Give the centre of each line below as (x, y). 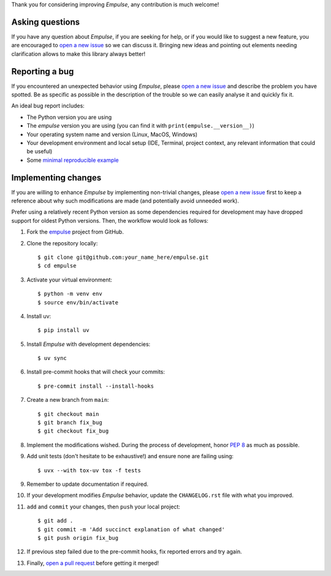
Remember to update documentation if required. (87, 484)
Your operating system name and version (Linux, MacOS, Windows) (112, 134)
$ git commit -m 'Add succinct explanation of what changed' (131, 529)
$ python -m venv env (70, 294)
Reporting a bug (43, 71)
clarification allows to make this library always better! (78, 54)
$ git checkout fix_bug (73, 431)
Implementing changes (56, 178)
